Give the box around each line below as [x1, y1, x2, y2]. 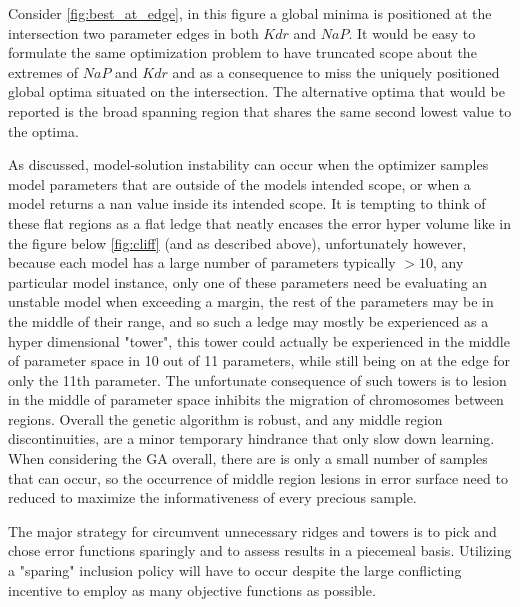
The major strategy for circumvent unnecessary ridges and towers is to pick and [8, 520, 497, 541]
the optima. [8, 120, 79, 141]
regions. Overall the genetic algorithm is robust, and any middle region [8, 408, 443, 429]
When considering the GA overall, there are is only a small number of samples [8, 448, 488, 469]
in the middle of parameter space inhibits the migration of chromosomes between [8, 389, 504, 410]
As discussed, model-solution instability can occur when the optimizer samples [8, 154, 489, 175]
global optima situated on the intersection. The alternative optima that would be [8, 81, 505, 102]
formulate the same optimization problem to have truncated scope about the [8, 42, 477, 63]
